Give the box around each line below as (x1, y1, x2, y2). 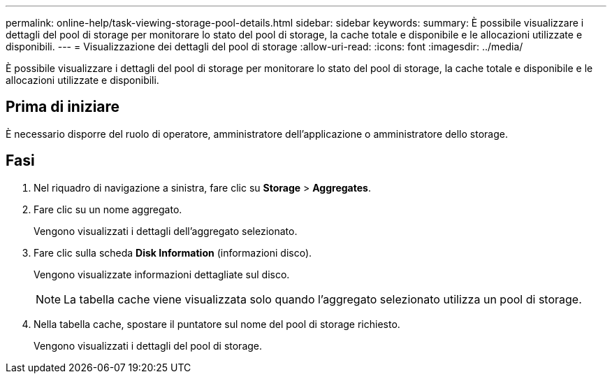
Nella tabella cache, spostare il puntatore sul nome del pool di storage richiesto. (34, 317, 400, 330)
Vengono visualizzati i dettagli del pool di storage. (34, 339, 263, 352)
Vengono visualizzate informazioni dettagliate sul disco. (34, 268, 290, 280)
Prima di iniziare (6, 98, 120, 116)
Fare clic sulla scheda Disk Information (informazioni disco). (34, 246, 312, 259)
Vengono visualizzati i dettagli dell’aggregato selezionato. (34, 224, 298, 237)
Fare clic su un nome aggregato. (34, 203, 182, 215)
